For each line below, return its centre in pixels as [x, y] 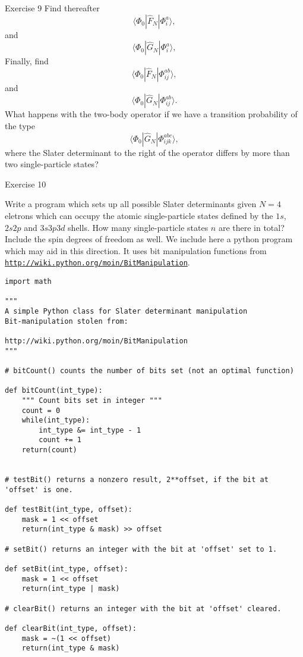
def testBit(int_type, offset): [69, 510]
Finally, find [27, 61]
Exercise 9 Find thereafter [52, 8]
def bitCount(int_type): [54, 391]
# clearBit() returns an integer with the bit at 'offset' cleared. [143, 608]
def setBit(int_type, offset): [67, 569]
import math [28, 281]
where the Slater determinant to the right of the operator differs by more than [147, 152]
